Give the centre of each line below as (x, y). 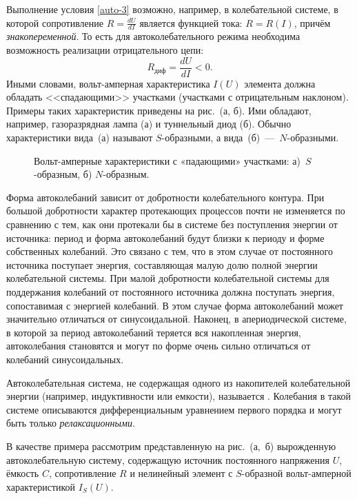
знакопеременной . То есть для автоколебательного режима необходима (153, 36)
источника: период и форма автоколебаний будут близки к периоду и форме (165, 237)
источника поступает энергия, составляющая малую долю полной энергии (162, 264)
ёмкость (23, 473)
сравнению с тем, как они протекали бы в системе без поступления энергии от (172, 224)
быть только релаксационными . (71, 423)
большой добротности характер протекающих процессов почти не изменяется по (176, 211)
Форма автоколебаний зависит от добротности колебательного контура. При (165, 197)
